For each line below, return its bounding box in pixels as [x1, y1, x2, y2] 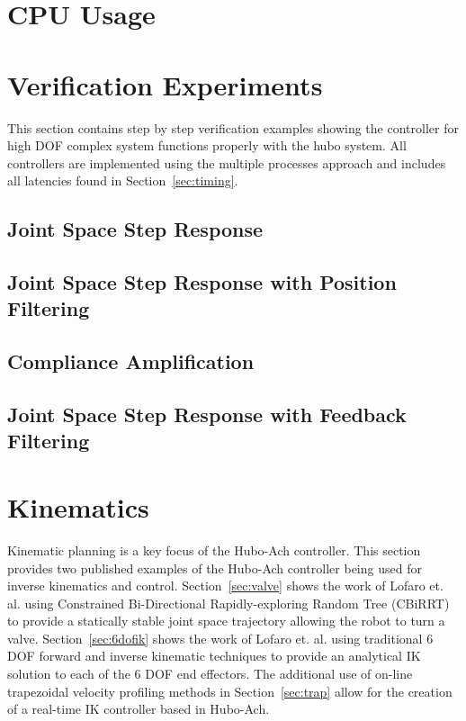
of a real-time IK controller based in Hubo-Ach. [7, 699, 270, 718]
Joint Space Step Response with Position [7, 268, 397, 296]
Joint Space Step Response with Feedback [7, 401, 407, 428]
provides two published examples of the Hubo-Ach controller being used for [7, 558, 422, 577]
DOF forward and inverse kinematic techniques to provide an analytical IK [7, 646, 421, 665]
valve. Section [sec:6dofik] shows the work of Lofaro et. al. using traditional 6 [7, 628, 434, 647]
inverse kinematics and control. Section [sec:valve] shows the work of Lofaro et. [7, 576, 444, 595]
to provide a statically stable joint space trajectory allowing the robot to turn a [7, 611, 445, 630]
